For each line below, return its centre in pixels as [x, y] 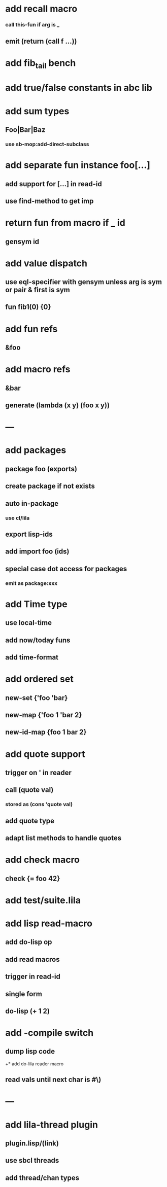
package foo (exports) [41, 469]
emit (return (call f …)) [41, 41]
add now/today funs [38, 640]
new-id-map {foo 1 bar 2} [46, 732]
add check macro [43, 860]
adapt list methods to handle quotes [63, 838]
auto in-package [32, 503]
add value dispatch [46, 263]
